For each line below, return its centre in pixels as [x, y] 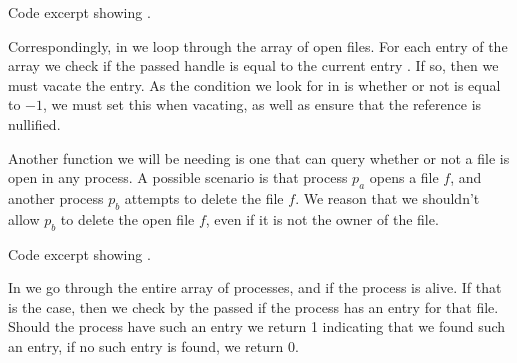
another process [56, 197]
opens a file [404, 177]
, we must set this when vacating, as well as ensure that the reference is [262, 104]
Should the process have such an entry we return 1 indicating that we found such [257, 326]
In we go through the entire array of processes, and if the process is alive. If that [255, 287]
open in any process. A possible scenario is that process [178, 177]
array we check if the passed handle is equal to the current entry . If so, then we [253, 65]
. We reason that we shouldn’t [387, 197]
